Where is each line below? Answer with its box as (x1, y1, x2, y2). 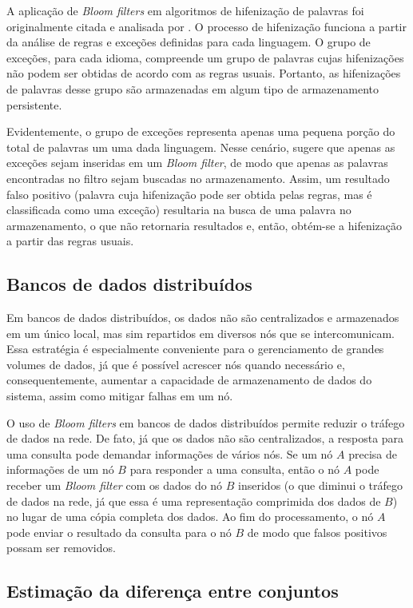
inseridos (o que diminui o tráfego (238, 477, 403, 494)
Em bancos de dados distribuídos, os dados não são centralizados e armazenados (6, 309, 399, 326)
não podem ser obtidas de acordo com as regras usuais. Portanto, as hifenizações (6, 65, 401, 81)
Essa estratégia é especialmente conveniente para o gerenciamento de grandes (6, 340, 384, 357)
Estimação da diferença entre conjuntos (6, 578, 339, 603)
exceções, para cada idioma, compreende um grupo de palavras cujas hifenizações (6, 49, 404, 66)
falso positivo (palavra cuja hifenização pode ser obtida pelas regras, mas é (6, 185, 372, 202)
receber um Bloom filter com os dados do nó (6, 477, 223, 494)
